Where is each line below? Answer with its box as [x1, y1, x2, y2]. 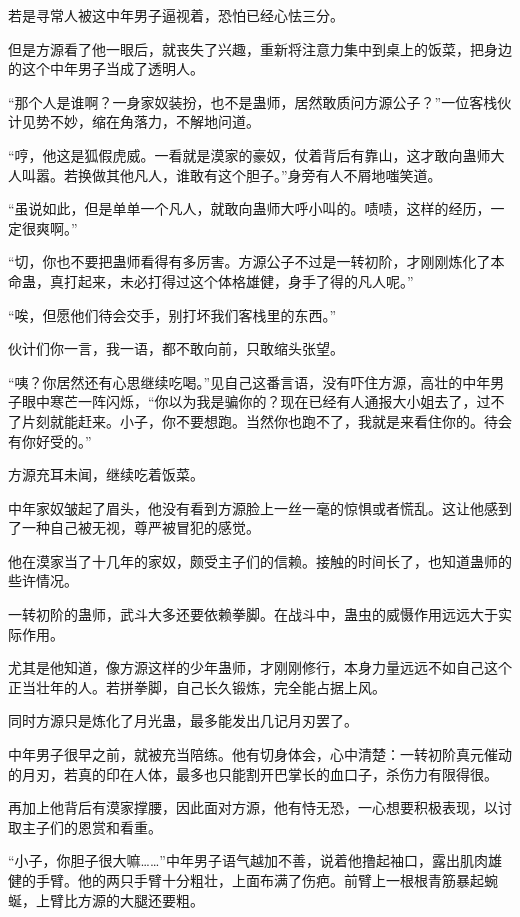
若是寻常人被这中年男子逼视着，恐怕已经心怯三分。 [8, 5, 344, 25]
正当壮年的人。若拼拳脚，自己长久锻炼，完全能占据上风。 [8, 676, 386, 697]
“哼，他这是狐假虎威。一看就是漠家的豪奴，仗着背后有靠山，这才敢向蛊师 [8, 144, 491, 165]
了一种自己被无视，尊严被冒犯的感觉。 [8, 517, 260, 538]
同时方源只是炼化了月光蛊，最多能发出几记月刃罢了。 [8, 710, 358, 731]
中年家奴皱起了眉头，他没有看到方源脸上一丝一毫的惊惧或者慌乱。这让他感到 [8, 497, 512, 518]
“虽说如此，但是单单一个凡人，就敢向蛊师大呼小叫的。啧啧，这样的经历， [8, 198, 491, 219]
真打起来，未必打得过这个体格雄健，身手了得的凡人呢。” [49, 270, 414, 291]
